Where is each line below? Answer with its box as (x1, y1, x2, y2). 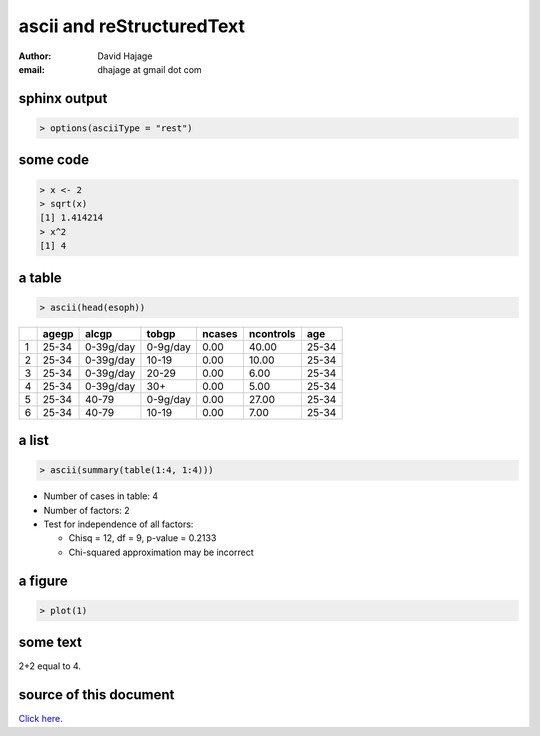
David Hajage (97, 50, 153, 62)
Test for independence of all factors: (43, 518, 194, 530)
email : (18, 63, 45, 75)
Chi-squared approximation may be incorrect (68, 546, 254, 558)
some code (18, 151, 90, 169)
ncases (201, 326, 239, 340)
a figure (18, 572, 69, 589)
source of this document (18, 686, 175, 704)
